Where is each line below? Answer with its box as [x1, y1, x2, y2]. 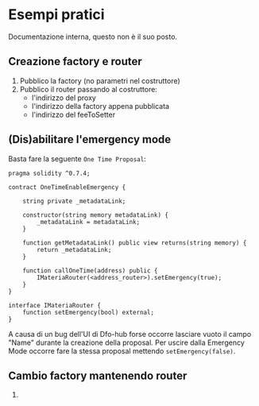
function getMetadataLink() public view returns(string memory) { [22, 238, 247, 247]
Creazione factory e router [8, 55, 143, 68]
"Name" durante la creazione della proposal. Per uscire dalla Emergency [8, 338, 245, 347]
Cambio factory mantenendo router [8, 369, 187, 382]
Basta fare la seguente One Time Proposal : [8, 153, 147, 164]
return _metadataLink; [37, 246, 112, 253]
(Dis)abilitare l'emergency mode [8, 133, 172, 146]
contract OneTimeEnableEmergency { [8, 183, 126, 191]
